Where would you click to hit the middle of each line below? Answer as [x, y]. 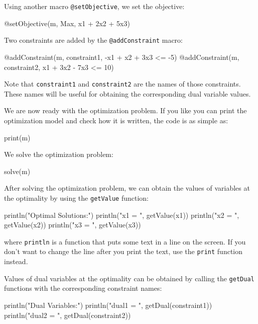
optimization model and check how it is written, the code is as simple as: [116, 120]
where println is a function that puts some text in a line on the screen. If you [125, 241]
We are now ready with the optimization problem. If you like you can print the [125, 110]
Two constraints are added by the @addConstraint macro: [93, 40]
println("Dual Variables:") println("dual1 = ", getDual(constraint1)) [108, 305]
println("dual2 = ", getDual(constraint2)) [68, 315]
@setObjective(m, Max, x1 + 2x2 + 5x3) [67, 23]
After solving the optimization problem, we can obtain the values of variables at [127, 188]
